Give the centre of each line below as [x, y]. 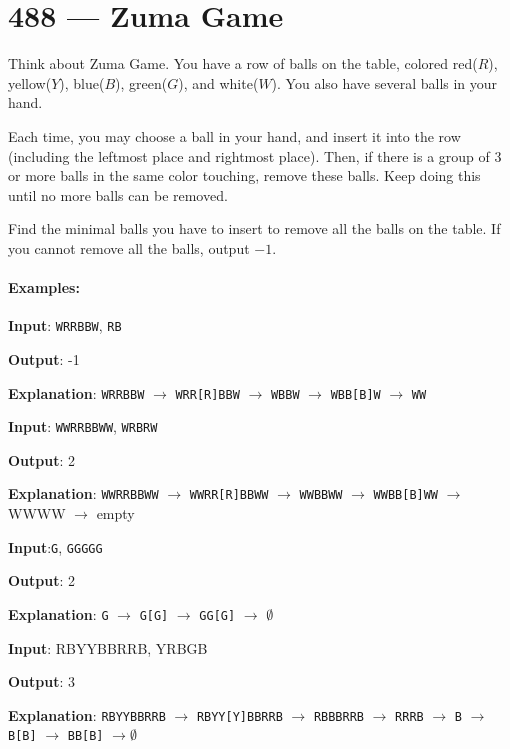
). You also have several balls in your [384, 82]
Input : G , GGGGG [55, 546]
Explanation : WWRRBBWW [83, 493]
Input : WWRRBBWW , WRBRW [83, 426]
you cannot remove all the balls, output [129, 247]
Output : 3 [42, 681]
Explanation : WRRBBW [76, 392]
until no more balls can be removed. [118, 194]
